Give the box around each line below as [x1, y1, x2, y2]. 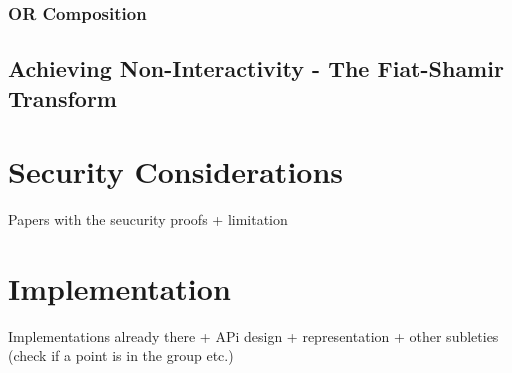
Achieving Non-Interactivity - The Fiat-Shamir [8, 53, 504, 84]
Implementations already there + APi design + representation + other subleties [8, 325, 499, 346]
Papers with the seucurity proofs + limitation [8, 209, 288, 230]
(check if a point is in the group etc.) [8, 345, 234, 366]
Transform [8, 82, 117, 113]
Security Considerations [8, 151, 344, 192]
